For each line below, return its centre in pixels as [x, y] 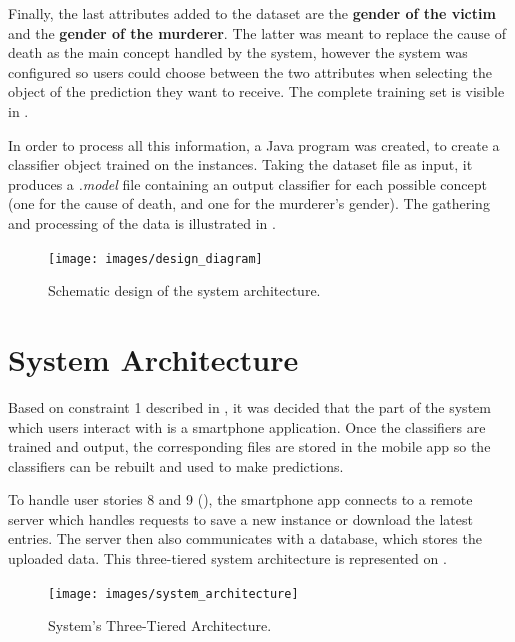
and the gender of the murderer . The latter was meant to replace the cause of [257, 32]
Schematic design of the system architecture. [184, 290]
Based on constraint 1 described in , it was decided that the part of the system [249, 406]
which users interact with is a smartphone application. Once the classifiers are [247, 426]
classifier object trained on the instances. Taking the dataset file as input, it [240, 164]
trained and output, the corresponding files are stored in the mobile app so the [249, 446]
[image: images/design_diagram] [155, 258]
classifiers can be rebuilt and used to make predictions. [176, 465]
